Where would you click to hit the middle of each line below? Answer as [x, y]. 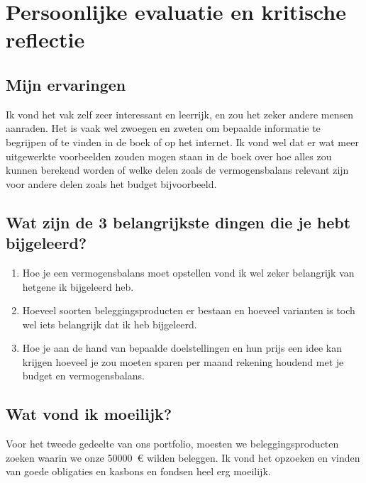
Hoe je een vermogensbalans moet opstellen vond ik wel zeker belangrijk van [188, 272]
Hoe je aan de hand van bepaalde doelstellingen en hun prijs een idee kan [182, 348]
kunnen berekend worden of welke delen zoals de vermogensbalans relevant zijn [177, 170]
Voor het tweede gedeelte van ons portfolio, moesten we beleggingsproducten [172, 444]
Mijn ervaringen [66, 84]
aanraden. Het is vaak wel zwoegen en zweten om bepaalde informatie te [163, 128]
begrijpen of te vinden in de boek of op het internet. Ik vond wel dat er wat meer [182, 141]
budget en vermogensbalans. [83, 376]
